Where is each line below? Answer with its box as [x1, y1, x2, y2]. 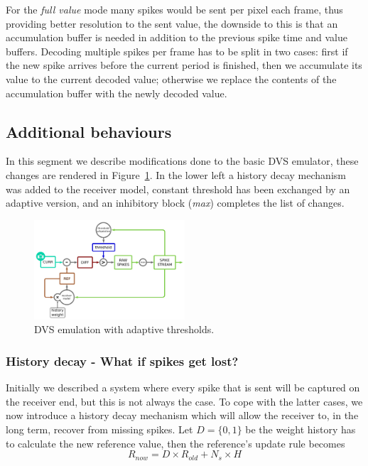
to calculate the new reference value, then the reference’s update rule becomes [6, 435, 345, 450]
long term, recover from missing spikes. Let [6, 422, 193, 437]
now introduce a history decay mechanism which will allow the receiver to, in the [6, 408, 359, 423]
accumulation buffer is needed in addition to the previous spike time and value [6, 30, 347, 45]
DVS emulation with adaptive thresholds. [34, 322, 215, 337]
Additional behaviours [6, 120, 172, 142]
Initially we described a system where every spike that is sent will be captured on [6, 380, 360, 395]
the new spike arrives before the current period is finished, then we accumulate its [6, 58, 362, 72]
